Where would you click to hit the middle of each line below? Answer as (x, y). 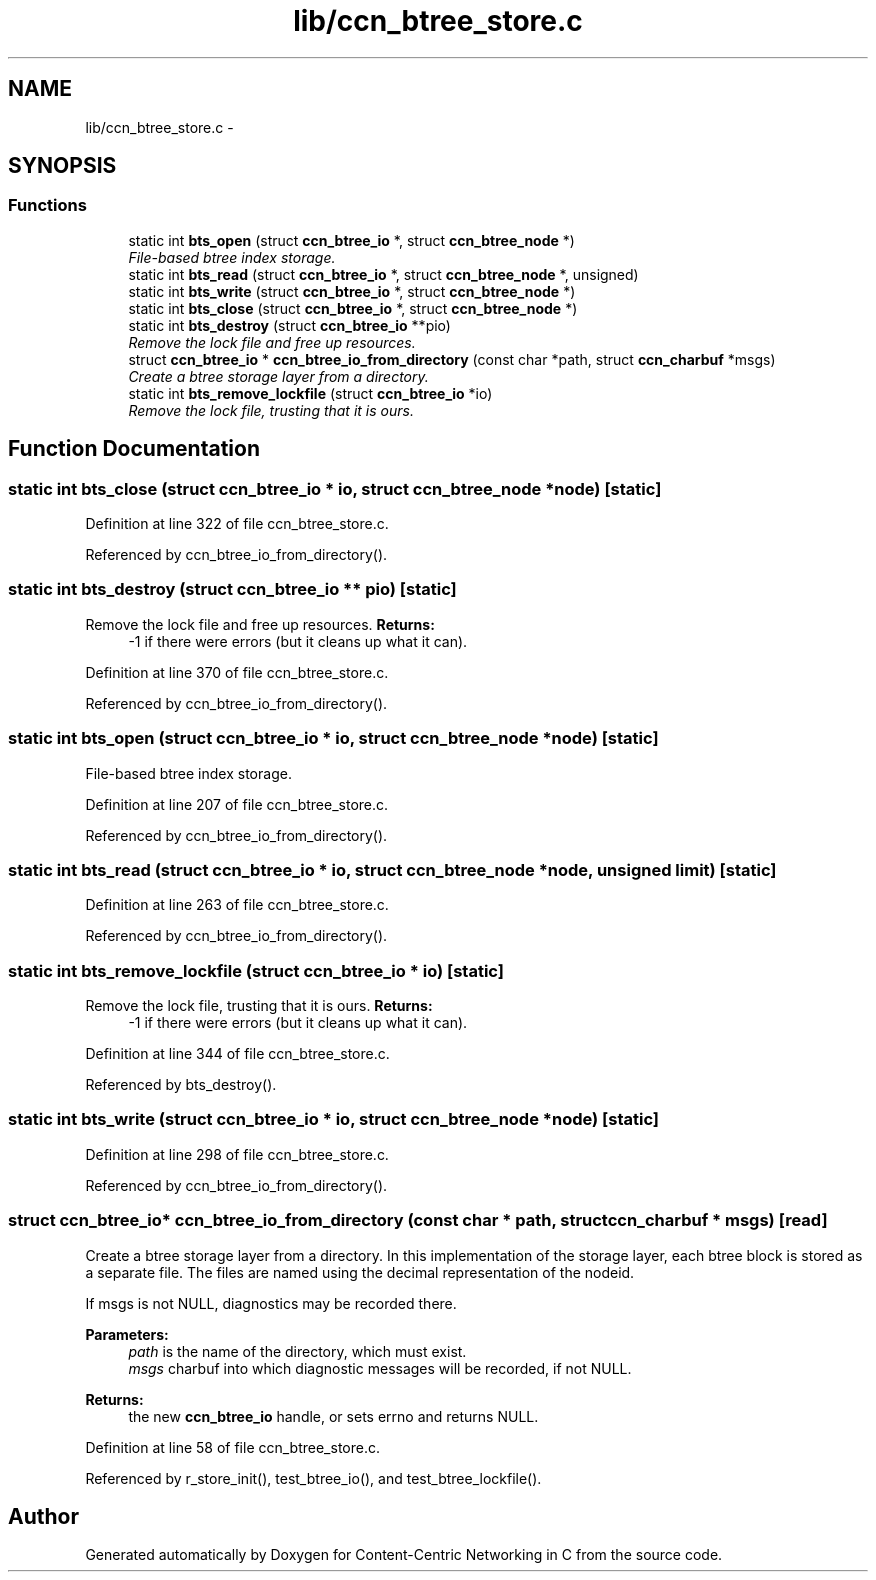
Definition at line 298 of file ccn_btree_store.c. (237, 1154)
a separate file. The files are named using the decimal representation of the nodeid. (360, 1272)
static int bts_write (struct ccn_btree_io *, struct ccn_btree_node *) (352, 291)
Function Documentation (134, 449)
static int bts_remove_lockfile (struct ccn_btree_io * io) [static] (256, 970)
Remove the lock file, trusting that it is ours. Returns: (259, 1006)
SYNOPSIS (62, 166)
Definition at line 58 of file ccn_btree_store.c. (232, 1447)
